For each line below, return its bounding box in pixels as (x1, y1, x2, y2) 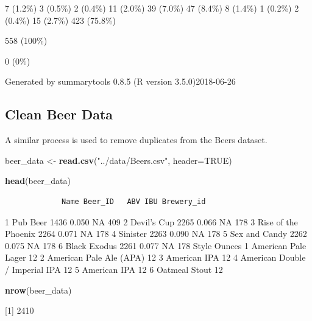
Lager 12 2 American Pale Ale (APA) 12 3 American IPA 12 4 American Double (5, 251, 306, 264)
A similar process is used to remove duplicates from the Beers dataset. (5, 133, 268, 146)
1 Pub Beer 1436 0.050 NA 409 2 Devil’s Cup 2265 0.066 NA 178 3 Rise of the (5, 215, 298, 228)
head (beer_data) (5, 174, 71, 187)
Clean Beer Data (5, 105, 113, 124)
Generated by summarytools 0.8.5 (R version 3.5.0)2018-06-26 (5, 75, 236, 88)
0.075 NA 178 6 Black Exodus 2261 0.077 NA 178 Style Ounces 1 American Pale (5, 239, 307, 252)
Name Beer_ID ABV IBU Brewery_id (62, 197, 206, 206)
